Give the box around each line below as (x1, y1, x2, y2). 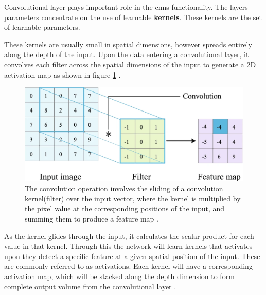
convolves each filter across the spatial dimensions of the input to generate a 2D (4, 59, 256, 69)
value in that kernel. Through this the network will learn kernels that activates (4, 241, 253, 251)
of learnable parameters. (4, 22, 80, 32)
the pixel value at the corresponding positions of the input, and (25, 203, 225, 214)
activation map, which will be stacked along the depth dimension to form (4, 270, 235, 281)
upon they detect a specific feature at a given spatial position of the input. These (4, 250, 260, 261)
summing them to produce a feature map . (25, 213, 158, 224)
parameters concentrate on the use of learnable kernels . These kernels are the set (4, 11, 262, 22)
